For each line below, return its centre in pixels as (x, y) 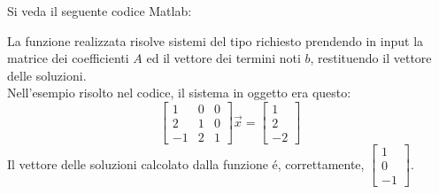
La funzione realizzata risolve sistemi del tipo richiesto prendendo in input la (216, 40)
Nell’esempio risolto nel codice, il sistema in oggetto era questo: (179, 93)
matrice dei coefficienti (68, 58)
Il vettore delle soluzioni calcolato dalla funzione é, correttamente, (186, 163)
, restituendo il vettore (371, 58)
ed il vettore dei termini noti (223, 58)
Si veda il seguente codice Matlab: (100, 11)
